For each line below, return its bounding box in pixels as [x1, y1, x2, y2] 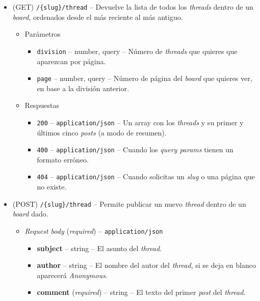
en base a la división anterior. [37, 83, 129, 93]
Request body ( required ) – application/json [24, 225, 163, 236]
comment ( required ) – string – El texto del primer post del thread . [37, 287, 246, 297]
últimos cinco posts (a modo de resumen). [37, 127, 167, 138]
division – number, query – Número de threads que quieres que [37, 45, 238, 56]
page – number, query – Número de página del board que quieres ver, [37, 73, 252, 84]
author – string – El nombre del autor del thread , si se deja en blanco [37, 260, 256, 270]
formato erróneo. [37, 154, 89, 165]
